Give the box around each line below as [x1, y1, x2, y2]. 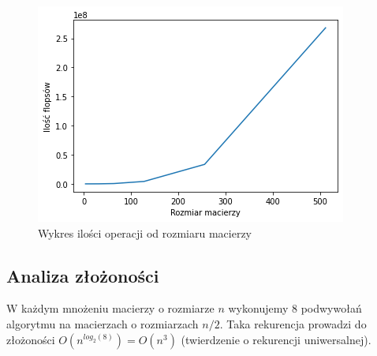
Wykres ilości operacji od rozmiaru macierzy [38, 224, 252, 241]
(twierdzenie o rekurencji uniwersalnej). [181, 331, 371, 347]
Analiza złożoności [6, 263, 159, 287]
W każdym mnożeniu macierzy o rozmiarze [6, 300, 215, 317]
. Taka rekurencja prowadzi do [219, 315, 367, 332]
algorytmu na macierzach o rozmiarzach [6, 315, 199, 332]
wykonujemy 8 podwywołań [228, 300, 362, 317]
